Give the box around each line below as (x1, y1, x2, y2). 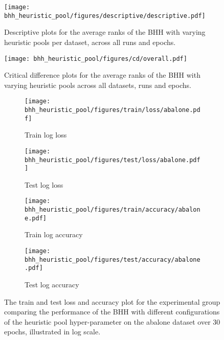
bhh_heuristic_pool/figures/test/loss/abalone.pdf (25, 156, 200, 164)
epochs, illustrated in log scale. (4, 326, 101, 337)
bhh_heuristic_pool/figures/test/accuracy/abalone (25, 256, 200, 263)
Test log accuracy (25, 279, 79, 289)
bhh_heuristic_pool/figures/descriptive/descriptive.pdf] (4, 12, 206, 19)
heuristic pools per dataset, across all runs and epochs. (4, 36, 176, 47)
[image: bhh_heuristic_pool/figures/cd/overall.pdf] (4, 55, 187, 62)
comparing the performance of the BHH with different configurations (4, 306, 220, 317)
